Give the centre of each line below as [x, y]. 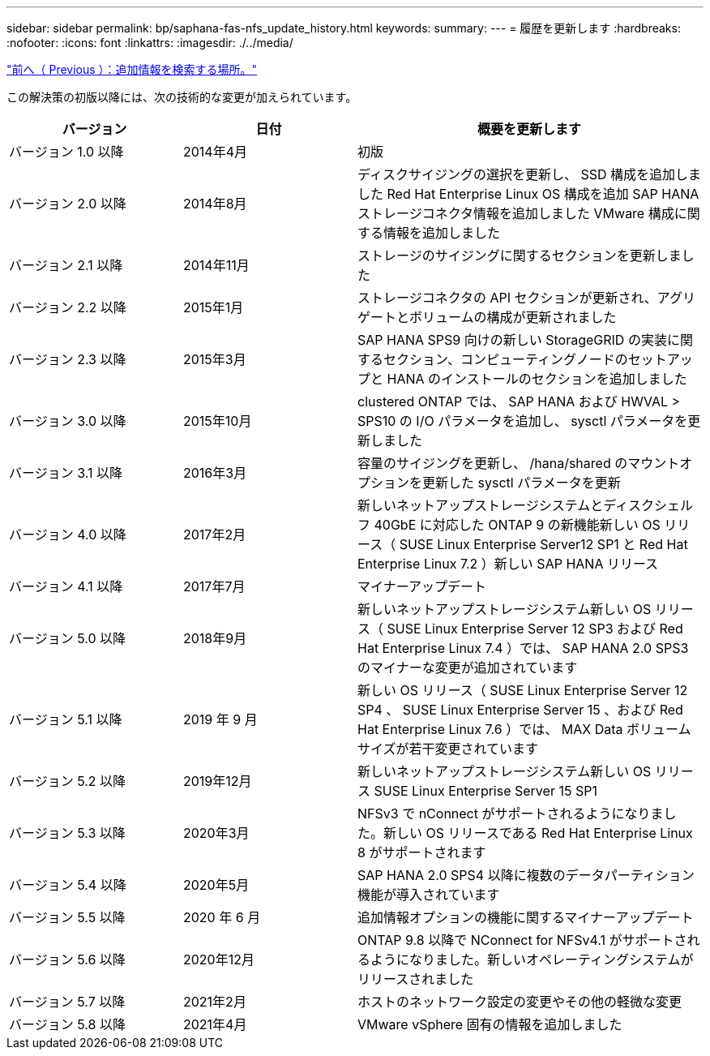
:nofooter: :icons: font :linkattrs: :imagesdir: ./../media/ [150, 43]
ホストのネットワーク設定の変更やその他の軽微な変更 [520, 1002]
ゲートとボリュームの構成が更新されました [487, 317]
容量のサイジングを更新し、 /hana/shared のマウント [519, 463]
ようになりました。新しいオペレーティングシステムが [532, 959]
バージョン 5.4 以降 [68, 885]
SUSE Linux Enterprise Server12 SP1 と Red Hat [543, 544]
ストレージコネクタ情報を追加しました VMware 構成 [516, 213]
